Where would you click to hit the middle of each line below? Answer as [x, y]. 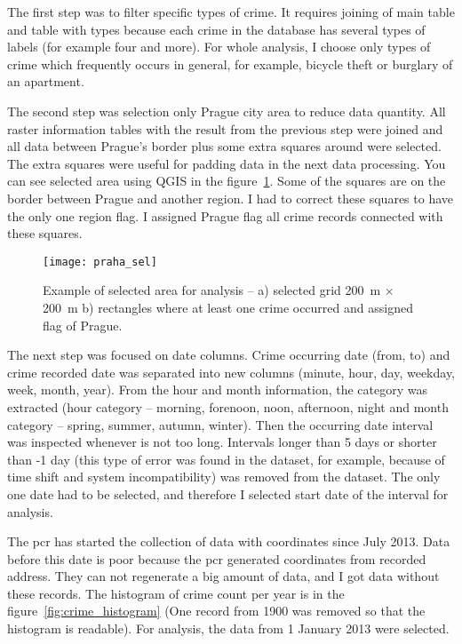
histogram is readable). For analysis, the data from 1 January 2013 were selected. [228, 628]
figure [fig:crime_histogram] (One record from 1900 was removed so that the [216, 611]
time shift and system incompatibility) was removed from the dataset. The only [224, 477]
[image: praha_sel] [100, 262]
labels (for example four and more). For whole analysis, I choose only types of [219, 47]
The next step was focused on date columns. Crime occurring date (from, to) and [229, 355]
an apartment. [46, 81]
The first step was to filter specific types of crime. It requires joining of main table [231, 12]
